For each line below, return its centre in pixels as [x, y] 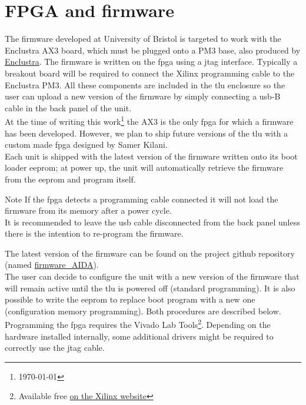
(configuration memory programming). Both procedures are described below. [143, 311]
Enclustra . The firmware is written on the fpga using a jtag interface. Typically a [151, 62]
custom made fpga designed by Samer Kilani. [86, 145]
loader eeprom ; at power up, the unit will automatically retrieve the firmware [144, 167]
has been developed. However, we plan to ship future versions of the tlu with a [147, 133]
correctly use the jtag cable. [55, 348]
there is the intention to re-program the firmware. [94, 233]
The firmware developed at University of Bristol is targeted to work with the [143, 39]
